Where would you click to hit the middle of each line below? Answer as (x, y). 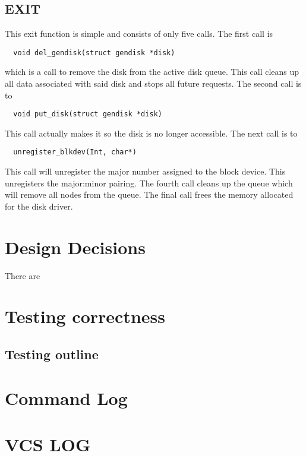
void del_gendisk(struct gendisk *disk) (94, 53)
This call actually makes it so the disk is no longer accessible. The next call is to (151, 133)
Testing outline (52, 354)
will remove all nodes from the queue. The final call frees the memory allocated (149, 194)
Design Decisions (75, 247)
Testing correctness (85, 316)
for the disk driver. (39, 206)
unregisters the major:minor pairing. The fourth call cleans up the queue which (149, 183)
